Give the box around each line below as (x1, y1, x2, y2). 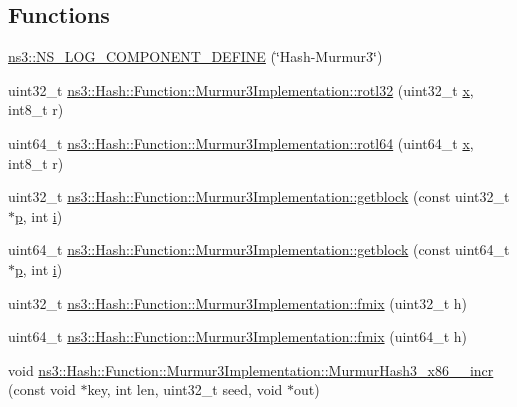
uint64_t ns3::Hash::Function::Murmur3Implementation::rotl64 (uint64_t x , (8, 132, 474, 153)
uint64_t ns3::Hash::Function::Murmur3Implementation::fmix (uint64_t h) (8, 326, 468, 347)
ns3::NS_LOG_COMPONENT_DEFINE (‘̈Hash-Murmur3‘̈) (8, 46, 383, 67)
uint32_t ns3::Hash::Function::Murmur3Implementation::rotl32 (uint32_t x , (8, 79, 474, 100)
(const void (8, 379, 76, 400)
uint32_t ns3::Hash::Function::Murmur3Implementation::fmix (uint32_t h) (8, 292, 468, 313)
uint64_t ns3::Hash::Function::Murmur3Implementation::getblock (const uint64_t (8, 239, 510, 260)
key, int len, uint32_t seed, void (87, 379, 283, 400)
